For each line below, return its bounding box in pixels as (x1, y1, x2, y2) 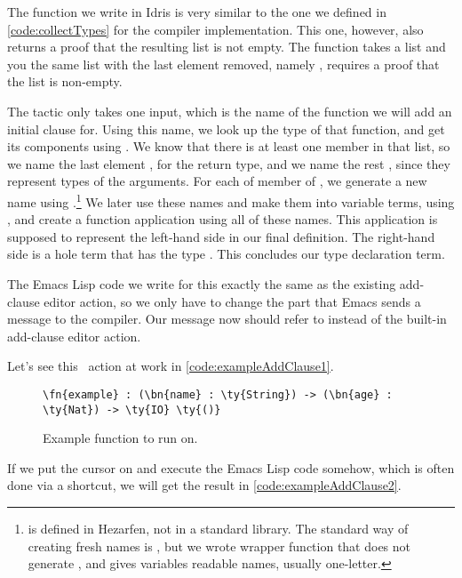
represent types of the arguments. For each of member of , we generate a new (7, 172, 427, 190)
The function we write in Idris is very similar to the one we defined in (7, 3, 386, 20)
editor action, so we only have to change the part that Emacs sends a (44, 292, 421, 310)
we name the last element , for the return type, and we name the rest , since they (7, 154, 450, 173)
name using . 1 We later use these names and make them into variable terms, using (7, 189, 455, 211)
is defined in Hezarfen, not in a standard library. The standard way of (28, 519, 409, 538)
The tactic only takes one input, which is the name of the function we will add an (7, 101, 452, 120)
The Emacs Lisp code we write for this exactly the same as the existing (7, 274, 396, 293)
